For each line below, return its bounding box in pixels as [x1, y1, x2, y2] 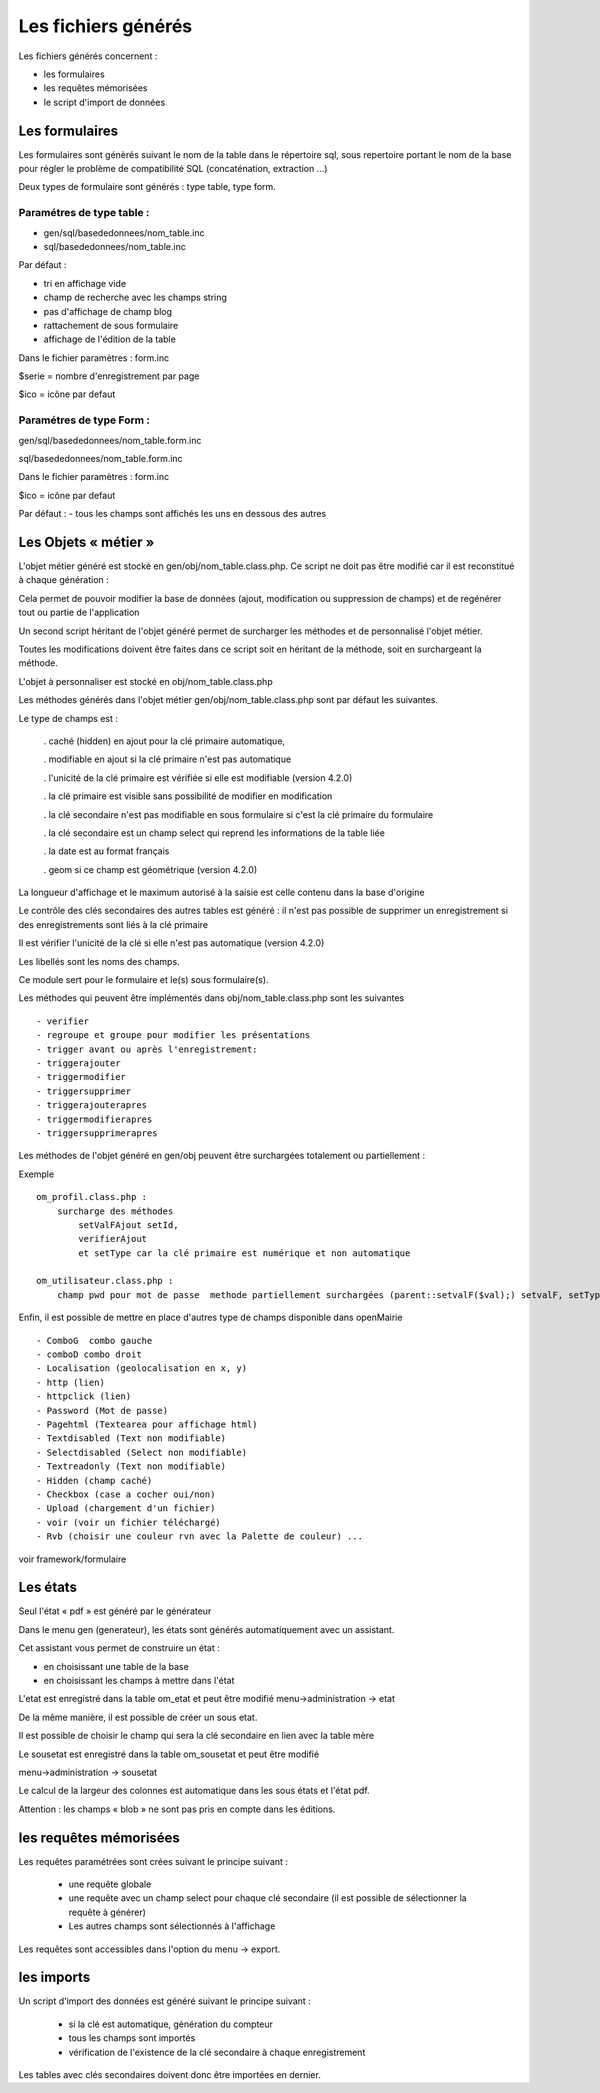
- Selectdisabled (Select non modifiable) [36, 1446, 248, 1458]
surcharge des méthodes [56, 1205, 174, 1217]
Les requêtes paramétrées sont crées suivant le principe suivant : [18, 1855, 289, 1867]
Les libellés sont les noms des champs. [18, 955, 180, 967]
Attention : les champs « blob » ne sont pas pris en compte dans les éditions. [18, 1803, 336, 1815]
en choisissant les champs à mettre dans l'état [43, 1674, 235, 1686]
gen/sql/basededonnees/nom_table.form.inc [18, 434, 202, 446]
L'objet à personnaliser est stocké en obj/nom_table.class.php [18, 675, 274, 687]
